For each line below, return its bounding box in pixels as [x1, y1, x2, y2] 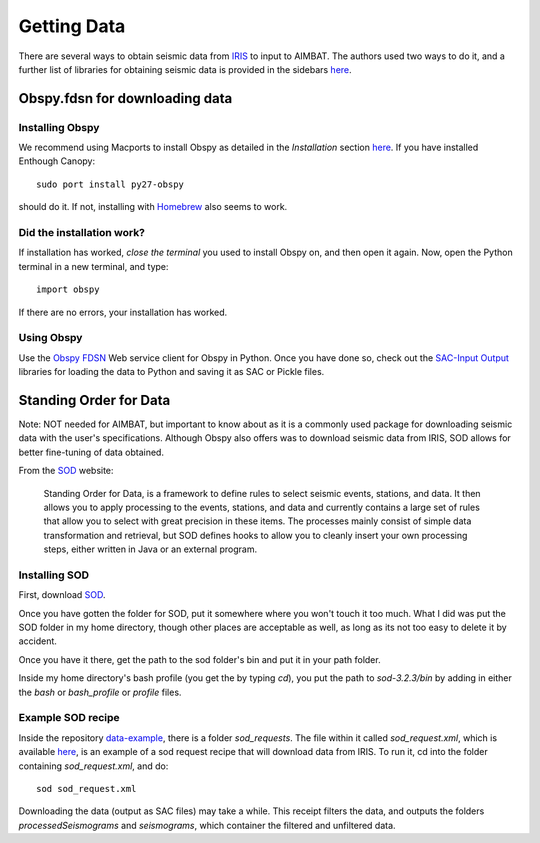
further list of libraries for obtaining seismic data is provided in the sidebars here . [18, 63, 352, 75]
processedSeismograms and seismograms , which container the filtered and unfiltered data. [18, 819, 396, 831]
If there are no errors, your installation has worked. [18, 306, 228, 318]
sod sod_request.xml [36, 783, 137, 794]
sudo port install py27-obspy [36, 178, 185, 190]
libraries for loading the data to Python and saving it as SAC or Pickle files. [18, 366, 325, 378]
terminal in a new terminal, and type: [18, 260, 169, 272]
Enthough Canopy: [18, 155, 95, 167]
